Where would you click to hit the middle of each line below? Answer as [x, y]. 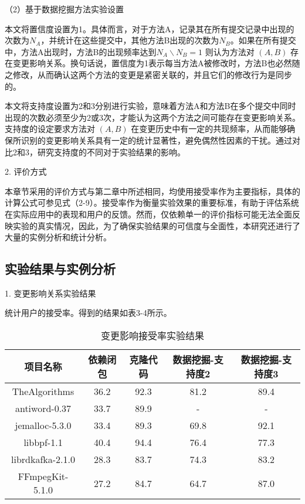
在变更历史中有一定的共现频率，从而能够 [209, 129]
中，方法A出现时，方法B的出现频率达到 [81, 51]
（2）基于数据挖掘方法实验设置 [64, 9]
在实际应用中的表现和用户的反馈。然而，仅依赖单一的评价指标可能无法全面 [148, 214]
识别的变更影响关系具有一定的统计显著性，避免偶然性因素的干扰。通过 [156, 140]
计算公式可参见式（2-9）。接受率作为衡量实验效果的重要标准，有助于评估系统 [152, 202]
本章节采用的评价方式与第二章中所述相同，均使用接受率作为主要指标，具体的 [152, 191]
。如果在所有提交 [263, 40]
